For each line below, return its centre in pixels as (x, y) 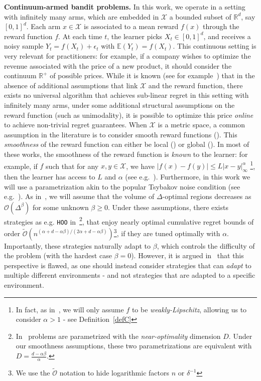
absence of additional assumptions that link (71, 85)
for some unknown (60, 207)
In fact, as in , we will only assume (70, 309)
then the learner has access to (50, 176)
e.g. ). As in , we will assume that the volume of (79, 196)
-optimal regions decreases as (207, 196)
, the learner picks (135, 36)
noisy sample (24, 46)
